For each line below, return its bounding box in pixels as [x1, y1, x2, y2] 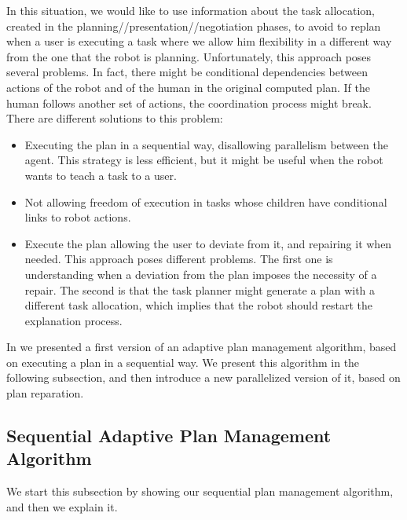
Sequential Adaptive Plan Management [6, 423, 332, 448]
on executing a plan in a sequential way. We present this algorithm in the [6, 353, 360, 370]
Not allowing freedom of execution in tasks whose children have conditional [24, 193, 387, 210]
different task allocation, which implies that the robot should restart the [24, 297, 373, 313]
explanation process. [24, 312, 123, 328]
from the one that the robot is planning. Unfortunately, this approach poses [6, 48, 372, 64]
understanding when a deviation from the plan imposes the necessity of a [24, 265, 377, 282]
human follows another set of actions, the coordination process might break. [6, 94, 372, 111]
